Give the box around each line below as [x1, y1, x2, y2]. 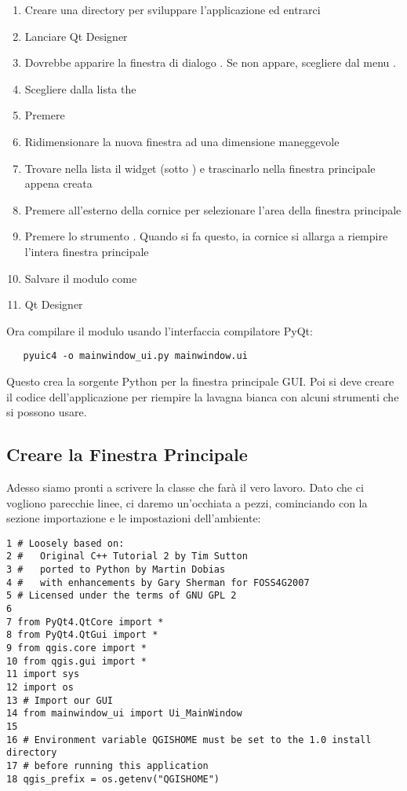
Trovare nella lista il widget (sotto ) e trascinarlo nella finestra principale [24, 159, 376, 176]
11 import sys [6, 668, 80, 680]
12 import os [6, 681, 74, 693]
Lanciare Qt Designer [24, 27, 128, 44]
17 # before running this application [6, 760, 209, 771]
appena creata [24, 175, 93, 192]
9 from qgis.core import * [6, 642, 147, 654]
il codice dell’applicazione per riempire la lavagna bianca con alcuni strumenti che [6, 388, 399, 405]
